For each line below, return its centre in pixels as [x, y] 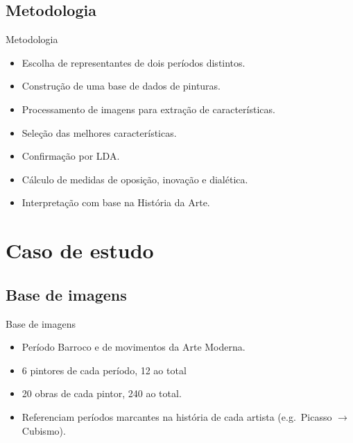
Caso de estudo [80, 250]
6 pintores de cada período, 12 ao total [104, 370]
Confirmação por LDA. [71, 156]
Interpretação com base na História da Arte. [116, 202]
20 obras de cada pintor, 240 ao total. [102, 393]
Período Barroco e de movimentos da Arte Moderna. [134, 347]
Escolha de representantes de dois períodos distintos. [134, 62]
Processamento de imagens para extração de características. [148, 109]
